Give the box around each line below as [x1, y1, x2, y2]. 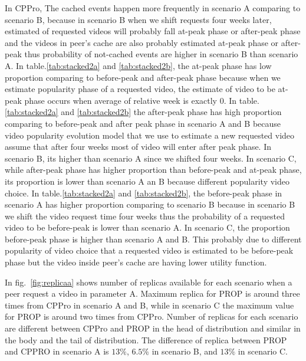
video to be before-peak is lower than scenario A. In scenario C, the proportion [5, 221, 290, 234]
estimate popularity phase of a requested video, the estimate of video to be [5, 83, 275, 95]
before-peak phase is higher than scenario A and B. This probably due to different [5, 232, 302, 245]
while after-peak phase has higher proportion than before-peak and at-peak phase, [5, 163, 302, 176]
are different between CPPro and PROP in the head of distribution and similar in [5, 322, 301, 334]
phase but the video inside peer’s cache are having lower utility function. [5, 256, 267, 268]
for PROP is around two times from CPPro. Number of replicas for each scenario [5, 310, 298, 323]
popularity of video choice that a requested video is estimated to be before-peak [5, 244, 294, 257]
